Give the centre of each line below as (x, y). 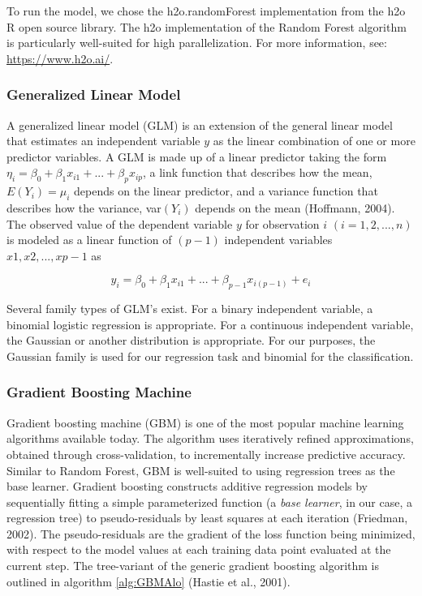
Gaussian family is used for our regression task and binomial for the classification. (210, 356)
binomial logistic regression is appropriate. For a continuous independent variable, (210, 324)
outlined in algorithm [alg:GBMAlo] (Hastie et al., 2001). (149, 581)
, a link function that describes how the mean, (258, 172)
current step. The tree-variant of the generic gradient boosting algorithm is (193, 566)
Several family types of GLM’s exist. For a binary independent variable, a (190, 309)
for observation (282, 223)
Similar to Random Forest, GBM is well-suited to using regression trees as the (201, 470)
